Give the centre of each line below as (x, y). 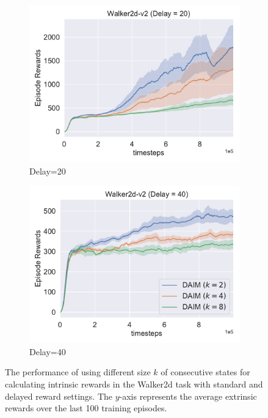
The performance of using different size (78, 372)
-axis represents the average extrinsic (188, 396)
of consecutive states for (205, 372)
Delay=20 (48, 171)
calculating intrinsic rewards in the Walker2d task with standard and (134, 384)
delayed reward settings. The (59, 396)
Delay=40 (48, 351)
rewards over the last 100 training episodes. (86, 408)
